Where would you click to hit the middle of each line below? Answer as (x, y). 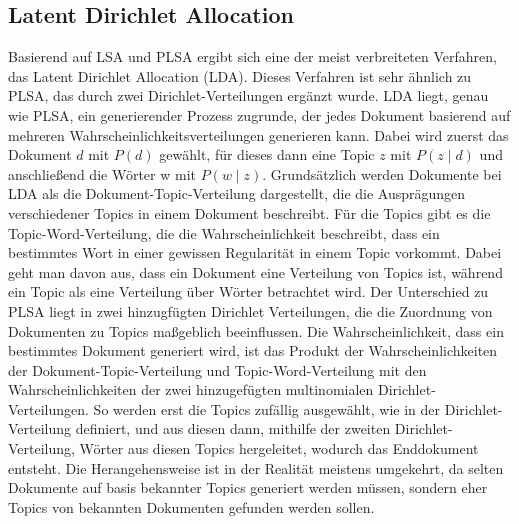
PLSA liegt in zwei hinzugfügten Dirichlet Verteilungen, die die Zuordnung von (250, 310)
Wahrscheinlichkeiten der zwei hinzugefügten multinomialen (191, 389)
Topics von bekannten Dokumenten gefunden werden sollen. (191, 506)
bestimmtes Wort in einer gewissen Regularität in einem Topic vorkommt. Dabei (255, 252)
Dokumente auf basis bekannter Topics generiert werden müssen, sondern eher (248, 487)
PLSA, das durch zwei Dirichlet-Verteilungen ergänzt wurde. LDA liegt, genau (248, 95)
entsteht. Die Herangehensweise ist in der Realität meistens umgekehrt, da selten (256, 467)
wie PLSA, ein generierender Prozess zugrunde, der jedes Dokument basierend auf (259, 114)
